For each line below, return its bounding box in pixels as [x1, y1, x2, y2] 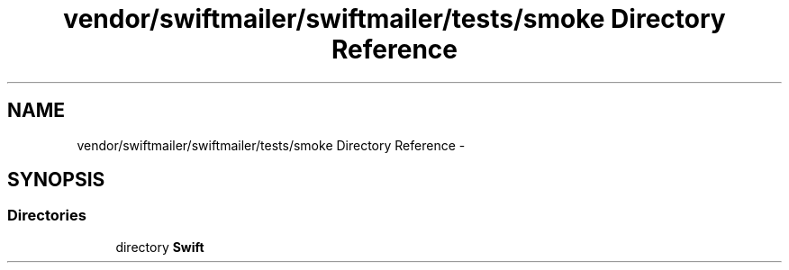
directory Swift [115, 238, 204, 255]
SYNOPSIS [7, 168, 105, 192]
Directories [7, 206, 86, 225]
